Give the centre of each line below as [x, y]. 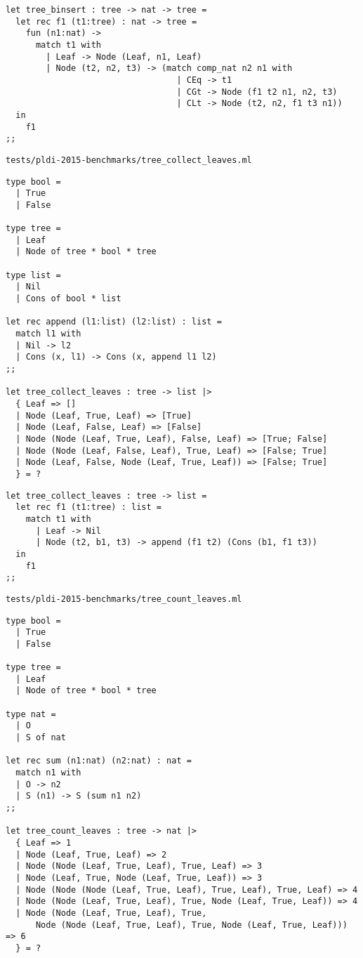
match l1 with [48, 334]
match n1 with [48, 773]
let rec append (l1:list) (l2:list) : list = [114, 322]
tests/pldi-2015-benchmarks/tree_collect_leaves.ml [129, 160]
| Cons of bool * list [68, 299]
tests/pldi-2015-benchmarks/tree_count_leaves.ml [124, 599]
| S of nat [41, 738]
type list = [33, 275]
